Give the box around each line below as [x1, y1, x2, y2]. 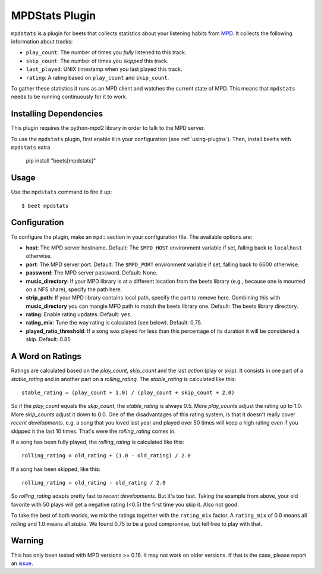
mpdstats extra [11, 143, 51, 151]
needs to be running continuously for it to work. [11, 93, 128, 101]
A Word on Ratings [11, 351, 81, 361]
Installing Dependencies [11, 109, 103, 119]
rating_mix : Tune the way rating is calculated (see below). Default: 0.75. [26, 319, 203, 326]
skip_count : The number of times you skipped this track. [26, 57, 169, 64]
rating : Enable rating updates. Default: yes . [26, 311, 132, 318]
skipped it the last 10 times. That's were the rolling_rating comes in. [11, 428, 176, 435]
